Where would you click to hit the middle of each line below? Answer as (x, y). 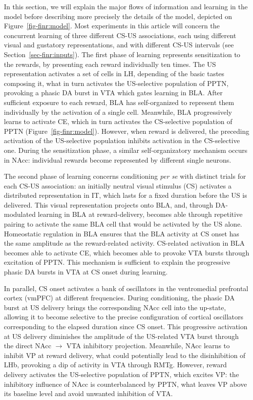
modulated (20, 214)
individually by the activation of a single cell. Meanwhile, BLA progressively (118, 112)
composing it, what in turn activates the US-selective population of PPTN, (116, 83)
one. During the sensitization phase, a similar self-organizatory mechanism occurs (126, 150)
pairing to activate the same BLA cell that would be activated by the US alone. (123, 224)
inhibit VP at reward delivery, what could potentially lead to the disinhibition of (125, 355)
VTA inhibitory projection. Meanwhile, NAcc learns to (148, 346)
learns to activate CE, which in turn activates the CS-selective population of (118, 121)
